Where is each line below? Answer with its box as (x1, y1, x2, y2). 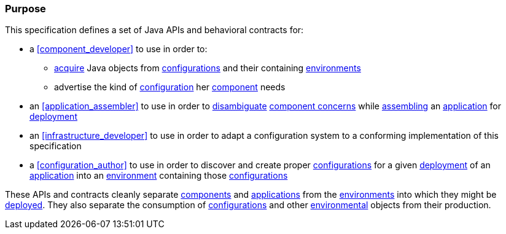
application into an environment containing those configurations (29, 170, 288, 181)
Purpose (5, 2, 46, 15)
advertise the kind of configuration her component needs (54, 82, 286, 93)
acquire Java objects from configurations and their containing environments (54, 63, 361, 74)
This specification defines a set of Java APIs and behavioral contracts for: (5, 25, 304, 36)
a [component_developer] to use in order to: (29, 44, 208, 55)
